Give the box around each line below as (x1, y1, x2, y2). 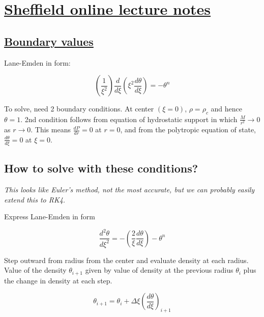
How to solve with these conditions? (4, 160, 198, 176)
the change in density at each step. (4, 275, 112, 285)
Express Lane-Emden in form (4, 211, 95, 222)
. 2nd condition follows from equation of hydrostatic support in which (20, 113, 238, 124)
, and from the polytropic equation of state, (120, 124, 256, 135)
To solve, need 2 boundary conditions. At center (4, 103, 154, 114)
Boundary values (4, 33, 94, 49)
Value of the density (4, 265, 67, 275)
